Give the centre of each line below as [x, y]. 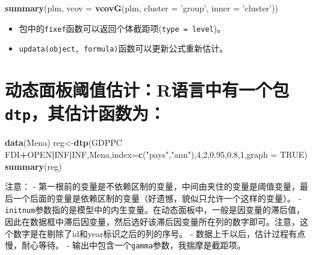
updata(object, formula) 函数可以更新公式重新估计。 [123, 48]
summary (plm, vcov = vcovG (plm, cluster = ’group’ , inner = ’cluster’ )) [142, 8]
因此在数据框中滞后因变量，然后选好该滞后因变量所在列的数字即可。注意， [152, 221]
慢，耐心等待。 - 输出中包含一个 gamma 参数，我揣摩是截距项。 [125, 245]
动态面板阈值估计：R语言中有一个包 [147, 90]
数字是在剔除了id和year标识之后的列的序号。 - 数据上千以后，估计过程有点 [159, 233]
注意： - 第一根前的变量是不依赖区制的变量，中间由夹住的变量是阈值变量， [152, 186]
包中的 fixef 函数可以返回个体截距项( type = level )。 [122, 28]
